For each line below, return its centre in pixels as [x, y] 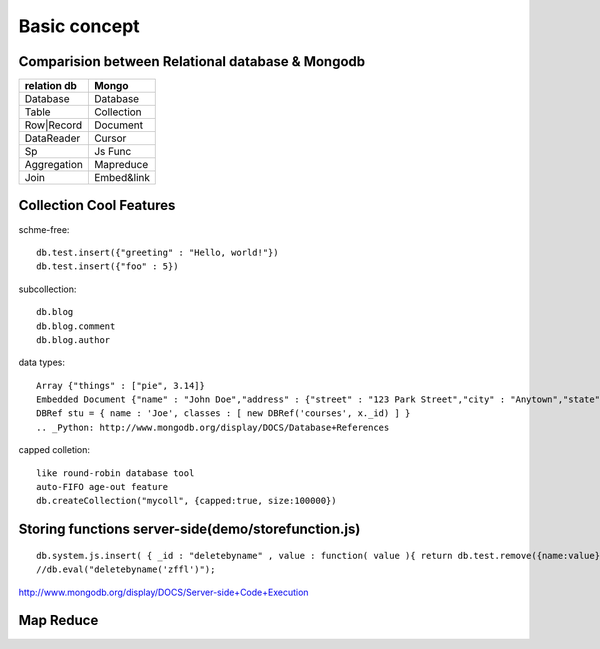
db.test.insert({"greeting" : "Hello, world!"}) [157, 252]
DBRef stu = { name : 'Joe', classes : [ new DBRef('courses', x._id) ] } [223, 413]
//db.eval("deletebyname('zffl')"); [126, 569]
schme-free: [44, 229]
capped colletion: [54, 450]
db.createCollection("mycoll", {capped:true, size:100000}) [186, 501]
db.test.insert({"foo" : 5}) [107, 266]
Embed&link [121, 178]
